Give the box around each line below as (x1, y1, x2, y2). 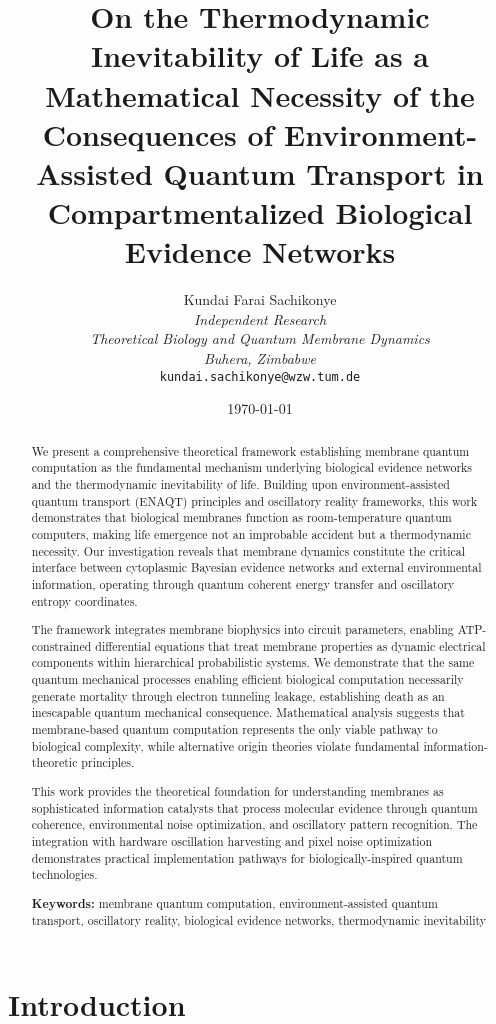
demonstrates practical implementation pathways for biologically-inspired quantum (31, 849, 463, 866)
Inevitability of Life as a (91, 35, 429, 76)
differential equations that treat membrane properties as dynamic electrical (95, 637, 486, 654)
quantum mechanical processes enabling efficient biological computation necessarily (31, 671, 464, 688)
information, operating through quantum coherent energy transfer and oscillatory (31, 575, 455, 592)
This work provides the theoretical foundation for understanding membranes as (31, 782, 444, 799)
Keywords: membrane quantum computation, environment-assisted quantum (31, 894, 438, 912)
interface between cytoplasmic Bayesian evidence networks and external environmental (31, 559, 482, 576)
